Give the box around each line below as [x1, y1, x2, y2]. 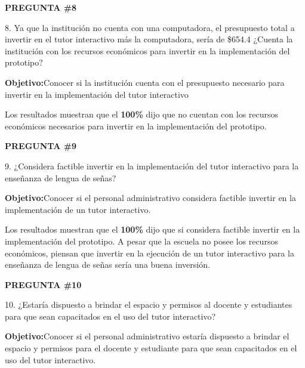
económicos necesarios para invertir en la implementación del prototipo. [5, 119, 267, 132]
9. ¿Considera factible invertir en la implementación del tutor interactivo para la [5, 159, 299, 172]
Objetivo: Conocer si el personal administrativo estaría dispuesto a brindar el [5, 330, 289, 342]
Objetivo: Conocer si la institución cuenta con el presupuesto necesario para [5, 76, 285, 88]
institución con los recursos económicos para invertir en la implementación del [5, 44, 290, 57]
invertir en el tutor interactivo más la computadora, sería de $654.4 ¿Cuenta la [5, 33, 293, 45]
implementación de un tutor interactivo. [5, 203, 151, 215]
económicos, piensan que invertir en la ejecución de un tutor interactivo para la [5, 246, 294, 259]
